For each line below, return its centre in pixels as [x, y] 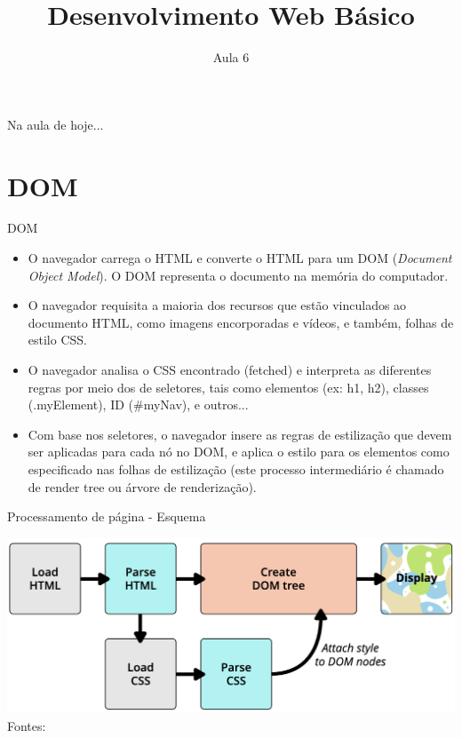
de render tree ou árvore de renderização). [142, 486]
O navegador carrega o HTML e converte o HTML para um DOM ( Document [240, 258]
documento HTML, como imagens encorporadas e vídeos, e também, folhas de [241, 322]
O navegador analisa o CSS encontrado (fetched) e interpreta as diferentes [230, 369]
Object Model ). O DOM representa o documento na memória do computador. [238, 275]
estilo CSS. [57, 340]
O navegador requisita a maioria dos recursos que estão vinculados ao [217, 305]
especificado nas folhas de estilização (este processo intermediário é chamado [236, 468]
